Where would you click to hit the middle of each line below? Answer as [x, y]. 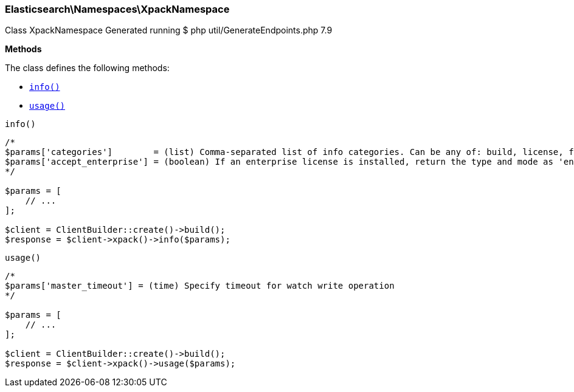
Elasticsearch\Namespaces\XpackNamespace [117, 9]
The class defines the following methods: [87, 68]
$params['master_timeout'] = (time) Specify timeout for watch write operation [200, 286]
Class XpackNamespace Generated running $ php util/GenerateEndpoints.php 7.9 [169, 30]
